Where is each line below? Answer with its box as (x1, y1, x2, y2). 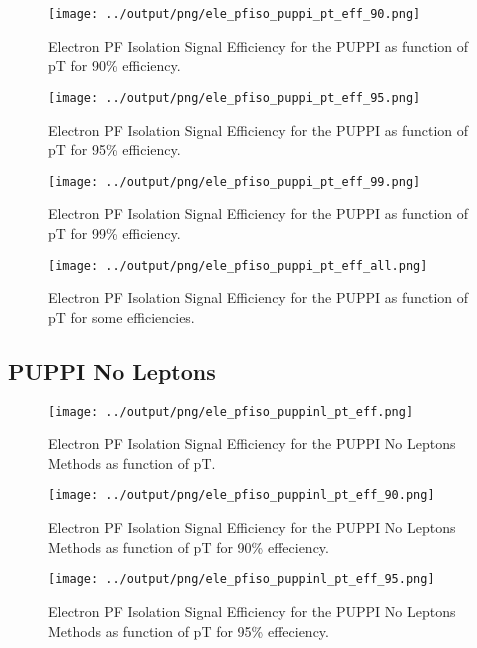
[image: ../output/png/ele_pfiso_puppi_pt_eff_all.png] (48, 258, 428, 273)
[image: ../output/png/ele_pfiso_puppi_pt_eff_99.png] (48, 174, 421, 189)
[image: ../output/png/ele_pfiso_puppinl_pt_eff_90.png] (48, 488, 435, 503)
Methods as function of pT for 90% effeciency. (48, 536, 329, 557)
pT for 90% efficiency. (48, 55, 181, 76)
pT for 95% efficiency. (48, 139, 181, 160)
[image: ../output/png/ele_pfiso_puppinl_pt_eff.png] (48, 404, 414, 419)
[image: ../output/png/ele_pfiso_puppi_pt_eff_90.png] (48, 7, 421, 21)
